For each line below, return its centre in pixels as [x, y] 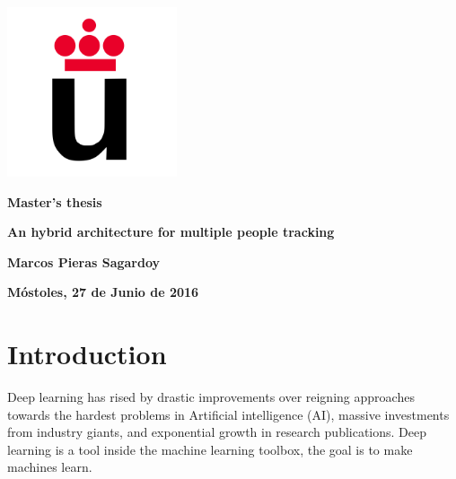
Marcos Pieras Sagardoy [84, 261]
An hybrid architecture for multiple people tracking [171, 232]
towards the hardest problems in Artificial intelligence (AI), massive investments [228, 414]
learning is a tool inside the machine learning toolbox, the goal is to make [210, 449]
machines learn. [50, 467]
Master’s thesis [55, 201]
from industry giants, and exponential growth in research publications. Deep [217, 432]
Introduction [87, 354]
